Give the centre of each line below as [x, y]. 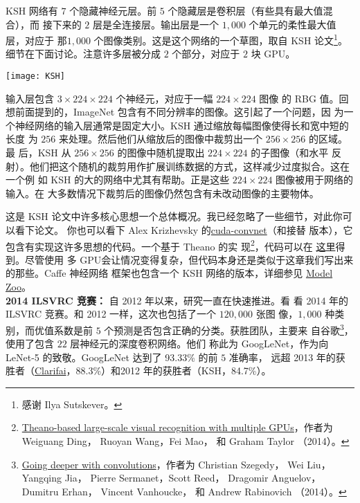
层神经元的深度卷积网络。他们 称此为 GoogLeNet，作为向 [199, 344]
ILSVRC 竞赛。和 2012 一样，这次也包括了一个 [111, 314]
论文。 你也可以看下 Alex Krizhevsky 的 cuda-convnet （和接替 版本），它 [193, 230]
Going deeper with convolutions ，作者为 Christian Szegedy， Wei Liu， [176, 464]
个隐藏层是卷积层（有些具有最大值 [245, 10]
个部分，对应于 [206, 54]
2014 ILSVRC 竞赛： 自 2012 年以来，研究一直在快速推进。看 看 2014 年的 [177, 300]
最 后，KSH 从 [38, 153]
